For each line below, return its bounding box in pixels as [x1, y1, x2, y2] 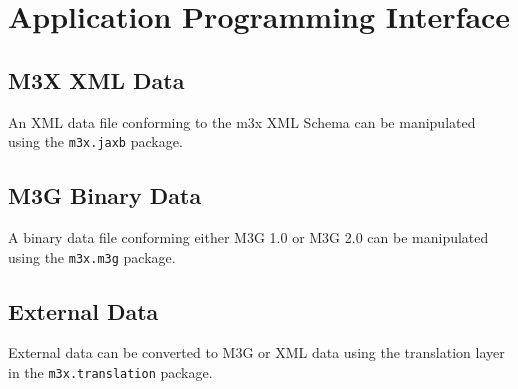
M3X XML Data [8, 64, 185, 95]
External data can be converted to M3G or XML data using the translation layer [8, 342, 505, 363]
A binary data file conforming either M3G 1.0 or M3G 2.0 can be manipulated [8, 227, 489, 248]
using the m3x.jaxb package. [8, 131, 183, 152]
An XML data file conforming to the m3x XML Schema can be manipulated [8, 111, 476, 132]
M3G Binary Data [8, 180, 202, 211]
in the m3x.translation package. [8, 362, 213, 383]
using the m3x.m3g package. [8, 246, 176, 267]
